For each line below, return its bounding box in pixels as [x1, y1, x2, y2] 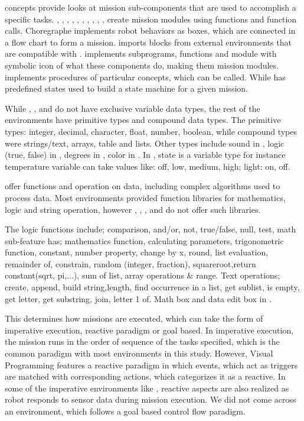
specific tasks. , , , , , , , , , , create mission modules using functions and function [5, 12, 297, 25]
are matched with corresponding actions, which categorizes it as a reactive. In [5, 370, 286, 383]
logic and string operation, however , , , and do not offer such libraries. [5, 203, 261, 215]
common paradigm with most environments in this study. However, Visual [5, 347, 273, 360]
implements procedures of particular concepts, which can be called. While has [5, 70, 286, 83]
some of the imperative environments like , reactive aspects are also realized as [5, 381, 289, 394]
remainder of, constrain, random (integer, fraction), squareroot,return [5, 257, 256, 270]
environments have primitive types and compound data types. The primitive [5, 114, 281, 126]
